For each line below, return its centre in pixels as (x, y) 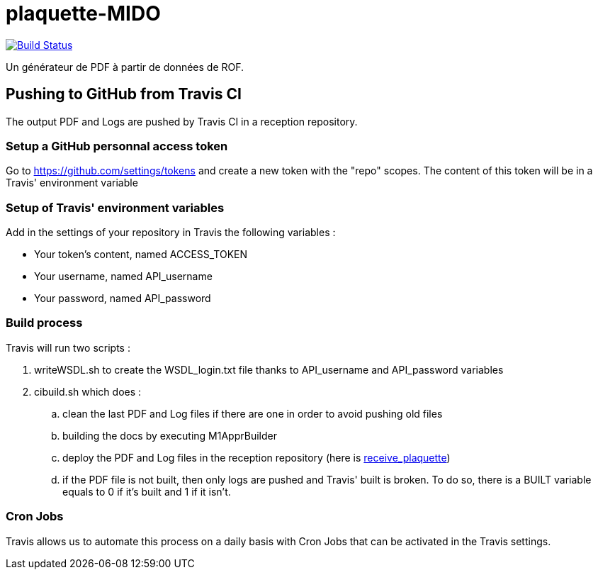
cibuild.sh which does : (88, 391)
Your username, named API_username (123, 277)
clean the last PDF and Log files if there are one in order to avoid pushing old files (253, 413)
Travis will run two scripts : (68, 347)
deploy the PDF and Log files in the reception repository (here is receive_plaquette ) (256, 457)
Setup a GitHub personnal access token (117, 146)
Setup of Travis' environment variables (115, 207)
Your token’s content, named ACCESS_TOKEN (141, 255)
